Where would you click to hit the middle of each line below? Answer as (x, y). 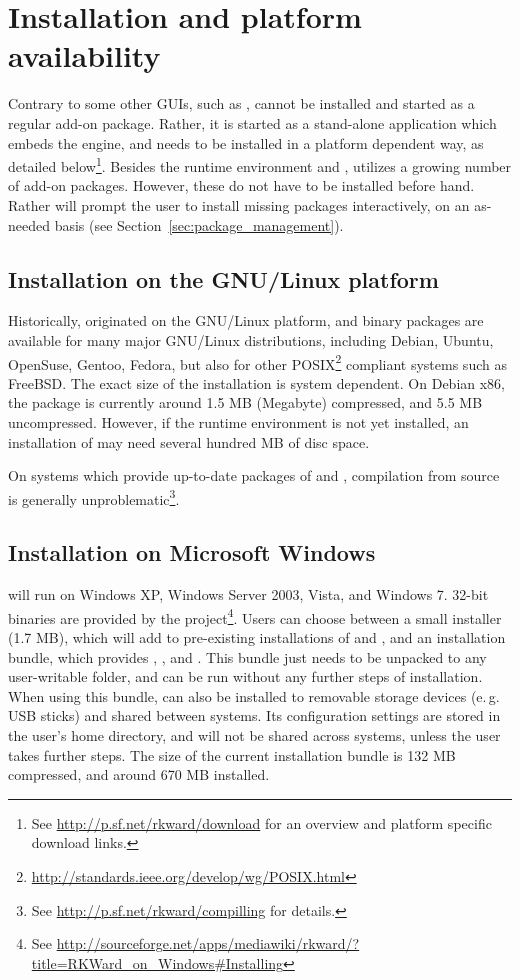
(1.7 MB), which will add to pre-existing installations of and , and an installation (257, 637)
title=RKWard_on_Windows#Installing (157, 962)
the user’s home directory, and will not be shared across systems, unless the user (254, 735)
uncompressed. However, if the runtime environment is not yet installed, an (238, 421)
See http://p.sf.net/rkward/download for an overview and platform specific (261, 822)
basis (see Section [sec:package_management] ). (199, 224)
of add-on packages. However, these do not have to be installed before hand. (241, 185)
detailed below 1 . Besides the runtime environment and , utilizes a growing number (260, 164)
